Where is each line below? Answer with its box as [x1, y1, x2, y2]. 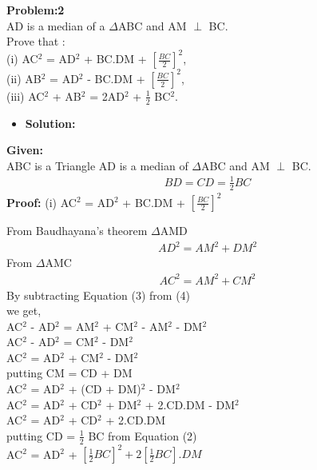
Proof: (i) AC [6, 193, 77, 210]
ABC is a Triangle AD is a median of [6, 157, 188, 173]
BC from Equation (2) [88, 427, 197, 444]
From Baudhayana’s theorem [6, 222, 148, 239]
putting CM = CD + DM [6, 364, 133, 381]
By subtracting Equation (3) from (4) [6, 286, 191, 303]
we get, [6, 302, 42, 319]
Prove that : [6, 33, 65, 50]
